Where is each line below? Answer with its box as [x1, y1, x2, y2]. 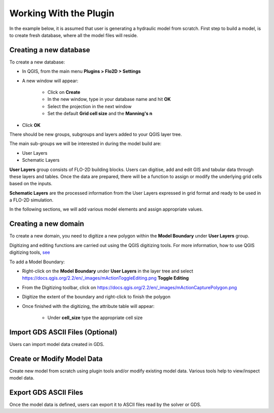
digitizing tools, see [9, 249, 50, 256]
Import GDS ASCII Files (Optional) [9, 328, 118, 336]
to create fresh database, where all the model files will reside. [9, 32, 138, 38]
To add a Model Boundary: [9, 259, 65, 265]
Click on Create [47, 89, 81, 95]
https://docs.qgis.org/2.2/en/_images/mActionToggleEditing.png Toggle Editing [22, 275, 189, 281]
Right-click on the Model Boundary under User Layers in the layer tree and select [22, 268, 193, 274]
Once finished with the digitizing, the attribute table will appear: [22, 303, 155, 309]
